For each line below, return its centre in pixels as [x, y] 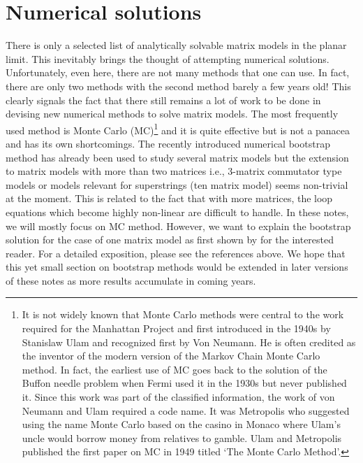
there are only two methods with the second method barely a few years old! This [178, 86]
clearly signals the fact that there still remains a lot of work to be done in [163, 100]
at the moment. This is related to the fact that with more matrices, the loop [169, 198]
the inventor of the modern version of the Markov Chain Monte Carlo [171, 356]
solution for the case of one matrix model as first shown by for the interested [170, 240]
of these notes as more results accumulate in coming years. [131, 280]
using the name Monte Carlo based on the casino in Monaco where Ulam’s [181, 424]
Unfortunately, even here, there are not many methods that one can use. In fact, [178, 72]
